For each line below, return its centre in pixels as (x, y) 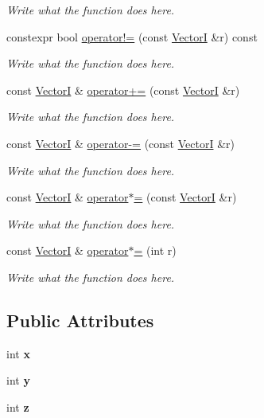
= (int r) (155, 250)
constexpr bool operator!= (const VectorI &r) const (132, 36)
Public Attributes (80, 320)
